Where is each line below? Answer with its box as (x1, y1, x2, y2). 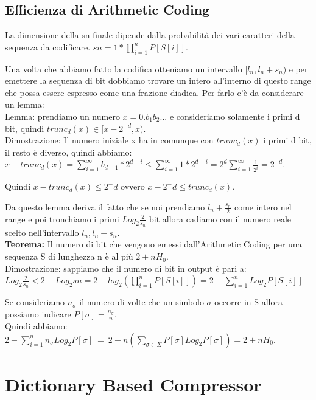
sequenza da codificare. (5, 40, 91, 53)
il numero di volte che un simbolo (79, 295, 204, 308)
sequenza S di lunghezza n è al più (5, 250, 133, 263)
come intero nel (234, 200, 292, 213)
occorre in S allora (214, 295, 283, 308)
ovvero (121, 180, 145, 193)
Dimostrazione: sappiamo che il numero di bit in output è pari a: (5, 261, 247, 274)
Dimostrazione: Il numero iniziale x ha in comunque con (5, 134, 214, 147)
